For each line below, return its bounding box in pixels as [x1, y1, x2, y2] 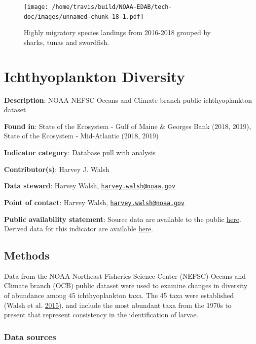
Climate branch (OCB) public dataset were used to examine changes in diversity [4, 280, 248, 291]
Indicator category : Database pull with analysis [4, 147, 156, 157]
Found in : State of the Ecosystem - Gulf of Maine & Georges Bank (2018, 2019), [4, 121, 251, 131]
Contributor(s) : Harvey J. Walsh [4, 164, 110, 174]
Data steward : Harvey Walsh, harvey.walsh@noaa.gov [4, 180, 176, 191]
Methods [4, 248, 50, 263]
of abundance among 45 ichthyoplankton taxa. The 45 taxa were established [4, 290, 234, 301]
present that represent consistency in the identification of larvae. [4, 309, 199, 320]
